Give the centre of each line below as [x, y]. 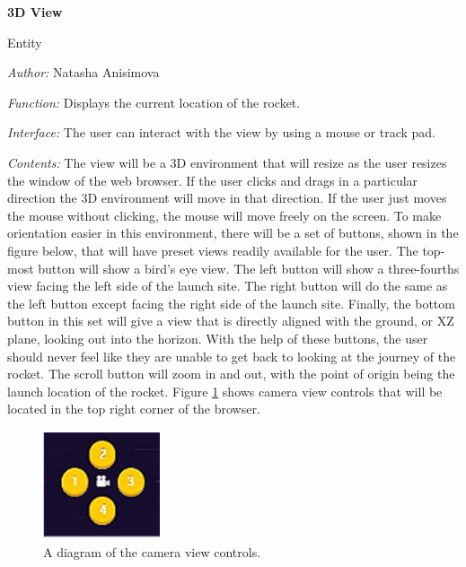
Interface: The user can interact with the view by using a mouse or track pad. [221, 132]
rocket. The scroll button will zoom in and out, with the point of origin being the [231, 374]
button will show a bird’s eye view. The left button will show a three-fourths [249, 268]
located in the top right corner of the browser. [134, 409]
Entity [25, 42]
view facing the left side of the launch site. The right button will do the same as [228, 286]
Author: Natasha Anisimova [84, 72]
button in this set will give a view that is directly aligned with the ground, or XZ [231, 321]
